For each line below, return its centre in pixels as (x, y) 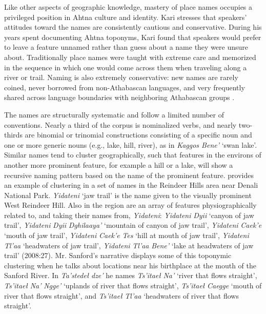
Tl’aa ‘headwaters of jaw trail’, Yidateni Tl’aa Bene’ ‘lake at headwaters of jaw (129, 245)
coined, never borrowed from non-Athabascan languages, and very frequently (125, 87)
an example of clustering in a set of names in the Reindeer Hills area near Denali (131, 185)
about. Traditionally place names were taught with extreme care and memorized (130, 57)
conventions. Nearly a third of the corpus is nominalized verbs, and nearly (120, 124)
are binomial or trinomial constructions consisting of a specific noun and (138, 135)
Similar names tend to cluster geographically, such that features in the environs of (133, 155)
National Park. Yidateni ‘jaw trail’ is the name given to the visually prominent (128, 195)
